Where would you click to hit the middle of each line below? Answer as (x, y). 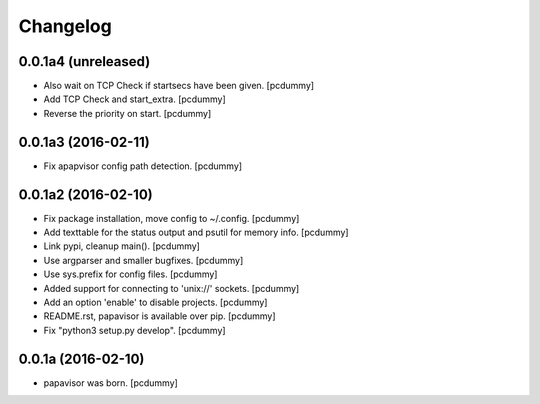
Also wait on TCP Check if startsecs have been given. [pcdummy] (179, 86)
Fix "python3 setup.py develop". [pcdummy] (134, 330)
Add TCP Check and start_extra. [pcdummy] (135, 99)
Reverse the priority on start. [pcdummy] (127, 113)
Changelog (65, 26)
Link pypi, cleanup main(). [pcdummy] (121, 246)
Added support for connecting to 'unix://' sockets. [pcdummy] (171, 288)
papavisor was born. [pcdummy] (111, 382)
